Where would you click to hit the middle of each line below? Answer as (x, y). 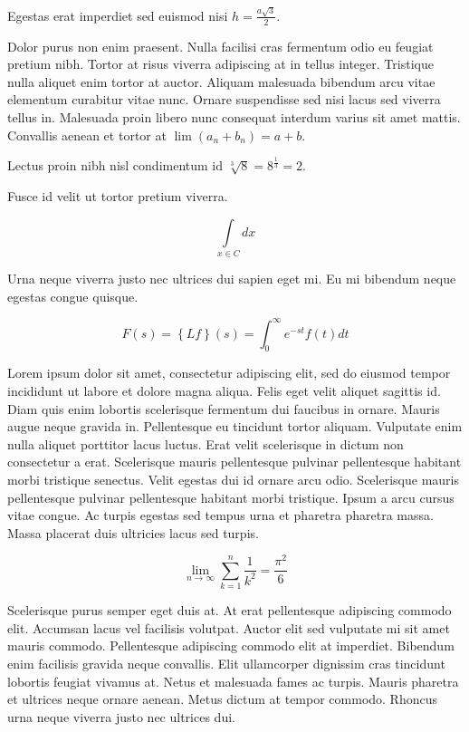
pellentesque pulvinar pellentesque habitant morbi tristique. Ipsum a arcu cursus (231, 497)
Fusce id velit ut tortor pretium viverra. (118, 196)
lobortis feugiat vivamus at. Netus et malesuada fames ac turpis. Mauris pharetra (233, 681)
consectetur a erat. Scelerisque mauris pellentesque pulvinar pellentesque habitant (234, 462)
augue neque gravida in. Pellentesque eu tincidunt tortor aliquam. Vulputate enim (235, 426)
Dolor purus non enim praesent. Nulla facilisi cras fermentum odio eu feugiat (220, 46)
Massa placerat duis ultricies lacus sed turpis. (133, 532)
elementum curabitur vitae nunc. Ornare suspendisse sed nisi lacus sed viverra (224, 99)
